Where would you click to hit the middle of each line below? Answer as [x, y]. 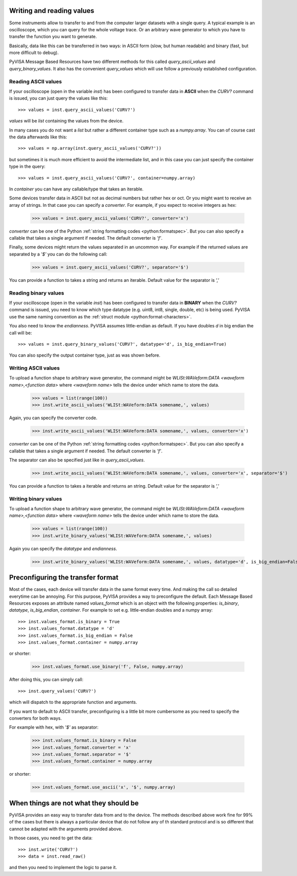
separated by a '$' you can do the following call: [58, 254]
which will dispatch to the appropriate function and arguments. [73, 702]
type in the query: [27, 167]
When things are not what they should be [74, 803]
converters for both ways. [35, 718]
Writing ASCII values [34, 368]
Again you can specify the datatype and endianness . [63, 549]
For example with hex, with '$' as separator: [54, 727]
